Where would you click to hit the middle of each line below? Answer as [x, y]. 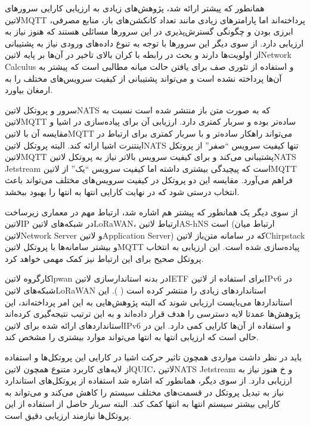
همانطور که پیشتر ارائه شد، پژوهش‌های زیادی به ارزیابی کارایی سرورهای [135, 8]
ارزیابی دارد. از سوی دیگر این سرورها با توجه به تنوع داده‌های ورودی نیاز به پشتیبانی [154, 43]
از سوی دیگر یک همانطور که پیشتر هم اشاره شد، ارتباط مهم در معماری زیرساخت [151, 212]
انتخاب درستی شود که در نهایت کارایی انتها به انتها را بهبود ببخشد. [122, 191]
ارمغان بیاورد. [29, 90]
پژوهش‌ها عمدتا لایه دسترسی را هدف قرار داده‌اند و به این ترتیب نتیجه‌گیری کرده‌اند [153, 314]
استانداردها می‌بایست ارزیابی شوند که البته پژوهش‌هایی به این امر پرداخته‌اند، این [149, 302]
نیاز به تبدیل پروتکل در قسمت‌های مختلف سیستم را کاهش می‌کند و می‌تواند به [145, 392]
